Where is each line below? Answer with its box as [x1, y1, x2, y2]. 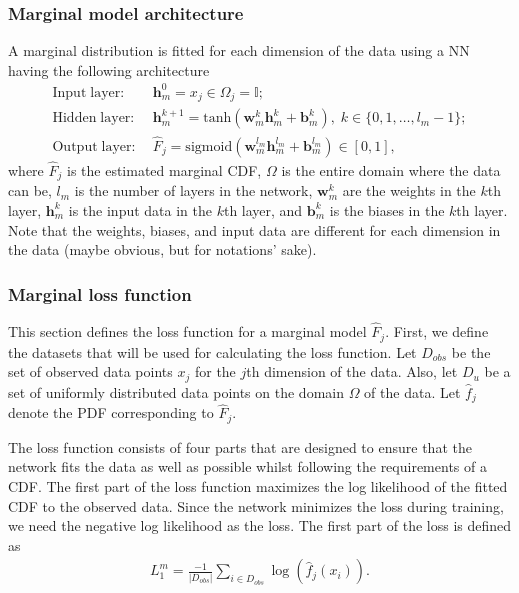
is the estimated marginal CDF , [66, 159, 262, 180]
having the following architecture [8, 59, 210, 80]
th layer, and [223, 199, 303, 220]
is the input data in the [68, 199, 212, 220]
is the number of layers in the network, [74, 180, 313, 201]
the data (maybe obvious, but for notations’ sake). [8, 239, 317, 260]
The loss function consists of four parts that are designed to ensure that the [8, 436, 472, 457]
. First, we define [385, 321, 489, 342]
